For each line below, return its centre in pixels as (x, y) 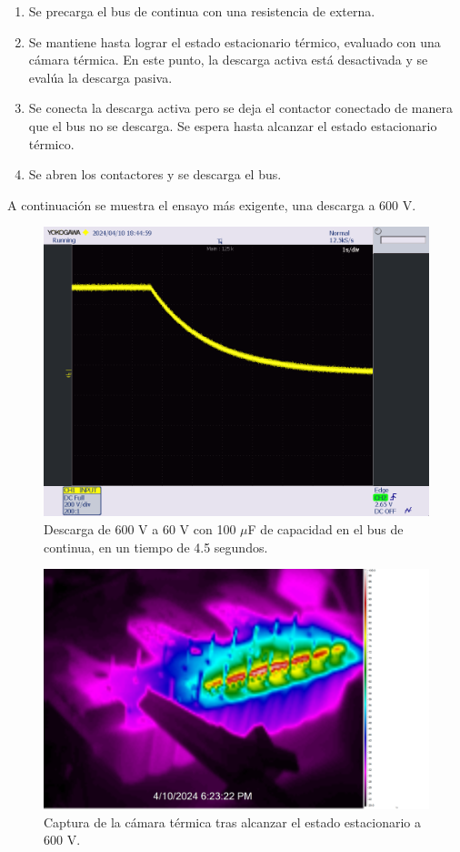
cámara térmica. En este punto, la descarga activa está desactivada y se (228, 60)
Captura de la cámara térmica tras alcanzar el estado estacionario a (232, 822)
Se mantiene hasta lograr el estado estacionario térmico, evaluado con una (235, 41)
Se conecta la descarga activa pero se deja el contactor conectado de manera (240, 108)
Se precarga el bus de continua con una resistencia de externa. (202, 11)
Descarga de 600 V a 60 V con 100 (140, 528)
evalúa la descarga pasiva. (100, 77)
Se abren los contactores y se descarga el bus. (155, 174)
